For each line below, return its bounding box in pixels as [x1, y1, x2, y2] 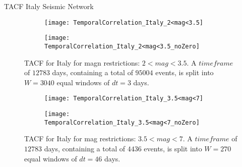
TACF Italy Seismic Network [4, 1, 94, 11]
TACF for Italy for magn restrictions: [24, 57, 140, 68]
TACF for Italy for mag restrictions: [24, 133, 136, 144]
